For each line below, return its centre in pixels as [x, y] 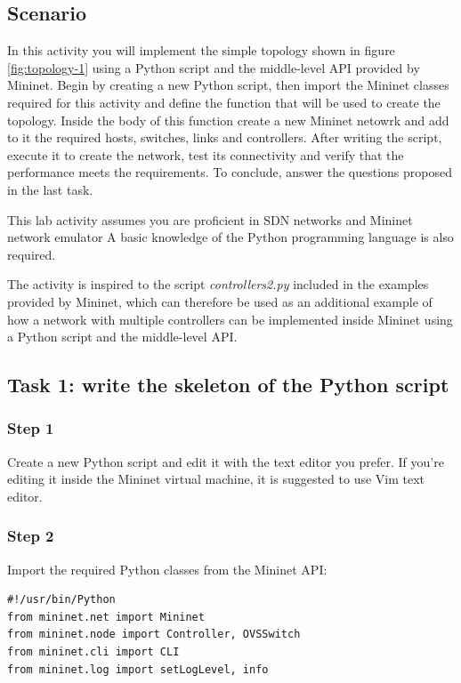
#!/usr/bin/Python [61, 600]
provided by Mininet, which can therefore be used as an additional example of [220, 301]
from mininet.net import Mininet [106, 617]
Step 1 [31, 428]
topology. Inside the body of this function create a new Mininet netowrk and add [228, 120]
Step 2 [31, 536]
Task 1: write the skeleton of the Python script [228, 385]
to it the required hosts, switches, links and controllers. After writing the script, [225, 137]
